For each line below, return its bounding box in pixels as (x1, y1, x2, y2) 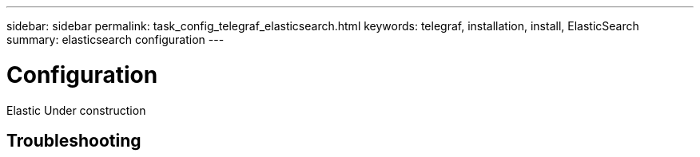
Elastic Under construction (6, 103, 146, 117)
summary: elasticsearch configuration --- (6, 33, 225, 46)
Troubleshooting (6, 130, 141, 151)
